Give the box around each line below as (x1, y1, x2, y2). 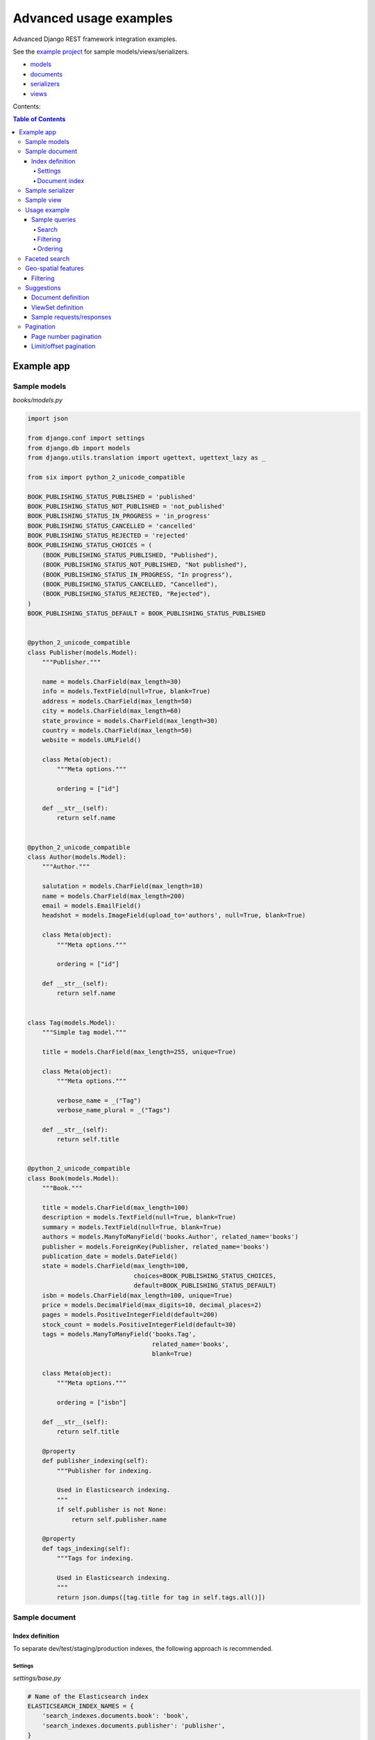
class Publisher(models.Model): (27, 648, 138, 656)
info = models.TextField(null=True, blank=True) (42, 688, 211, 695)
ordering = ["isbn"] (56, 1398, 127, 1406)
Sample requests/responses (31, 313, 112, 322)
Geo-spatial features (25, 264, 84, 273)
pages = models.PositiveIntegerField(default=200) (42, 1311, 218, 1319)
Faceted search (25, 254, 69, 262)
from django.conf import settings (27, 434, 145, 442)
